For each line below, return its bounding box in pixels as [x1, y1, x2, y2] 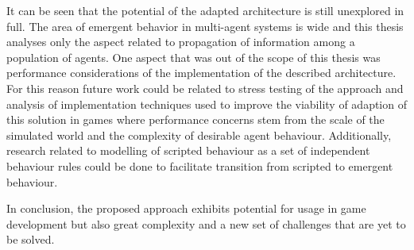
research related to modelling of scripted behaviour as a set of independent [6, 142, 370, 159]
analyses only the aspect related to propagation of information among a [6, 33, 355, 50]
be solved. [6, 231, 55, 248]
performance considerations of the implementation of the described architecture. [6, 64, 397, 81]
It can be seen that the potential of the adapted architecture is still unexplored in [6, 2, 404, 18]
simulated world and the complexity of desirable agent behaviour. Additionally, [6, 126, 392, 143]
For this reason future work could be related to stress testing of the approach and [6, 79, 404, 96]
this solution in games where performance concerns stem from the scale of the [6, 111, 385, 128]
